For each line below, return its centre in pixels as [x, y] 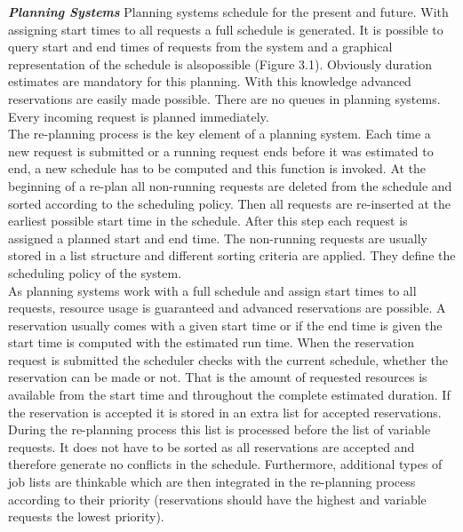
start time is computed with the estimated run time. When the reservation [211, 342]
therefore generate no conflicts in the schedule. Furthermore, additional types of [225, 464]
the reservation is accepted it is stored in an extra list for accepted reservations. [225, 412]
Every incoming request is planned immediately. [139, 116]
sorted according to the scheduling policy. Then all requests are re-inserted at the [229, 203]
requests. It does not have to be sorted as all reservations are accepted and [212, 446]
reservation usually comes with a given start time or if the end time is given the [225, 325]
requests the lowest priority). [86, 516]
